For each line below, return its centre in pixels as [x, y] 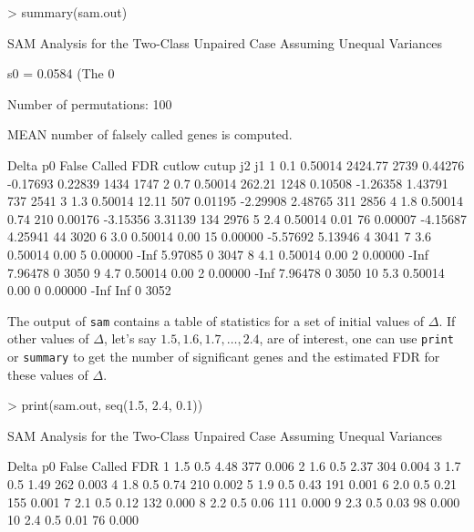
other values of [48, 338]
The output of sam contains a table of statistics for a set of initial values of [216, 320]
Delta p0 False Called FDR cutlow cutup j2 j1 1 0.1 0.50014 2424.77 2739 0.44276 [236, 164]
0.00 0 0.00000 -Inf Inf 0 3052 [89, 290]
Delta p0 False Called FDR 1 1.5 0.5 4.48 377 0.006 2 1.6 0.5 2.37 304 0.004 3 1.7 [234, 466]
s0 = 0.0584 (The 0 [61, 73]
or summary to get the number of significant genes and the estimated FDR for [224, 357]
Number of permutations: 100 [90, 103]
